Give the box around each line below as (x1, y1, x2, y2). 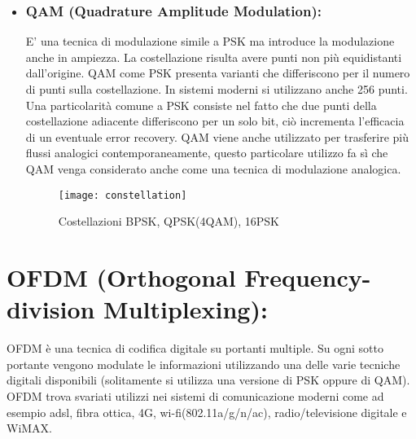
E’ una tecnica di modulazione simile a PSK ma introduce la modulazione (25, 33, 395, 50)
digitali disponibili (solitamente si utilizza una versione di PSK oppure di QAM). (7, 371, 410, 389)
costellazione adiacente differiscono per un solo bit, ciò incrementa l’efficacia (25, 112, 405, 130)
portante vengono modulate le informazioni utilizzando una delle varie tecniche (7, 355, 401, 372)
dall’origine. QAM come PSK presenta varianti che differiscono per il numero (25, 64, 410, 81)
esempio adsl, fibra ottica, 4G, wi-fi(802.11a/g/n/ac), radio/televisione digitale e (7, 403, 407, 420)
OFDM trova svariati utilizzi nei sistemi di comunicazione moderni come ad (7, 387, 384, 404)
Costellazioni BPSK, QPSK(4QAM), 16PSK (58, 213, 279, 230)
